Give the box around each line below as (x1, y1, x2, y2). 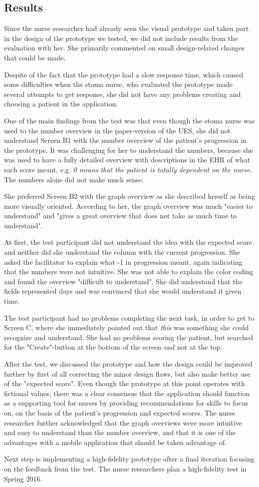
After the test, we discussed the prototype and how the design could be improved (4, 359, 253, 369)
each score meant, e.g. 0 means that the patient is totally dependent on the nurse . (4, 164, 252, 174)
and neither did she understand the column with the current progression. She (4, 247, 241, 257)
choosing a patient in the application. (4, 98, 118, 109)
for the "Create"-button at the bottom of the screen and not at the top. (4, 342, 223, 352)
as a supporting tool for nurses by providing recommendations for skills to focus (4, 398, 249, 408)
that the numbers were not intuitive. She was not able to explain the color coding (4, 266, 254, 277)
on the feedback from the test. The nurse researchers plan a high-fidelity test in (4, 463, 247, 474)
